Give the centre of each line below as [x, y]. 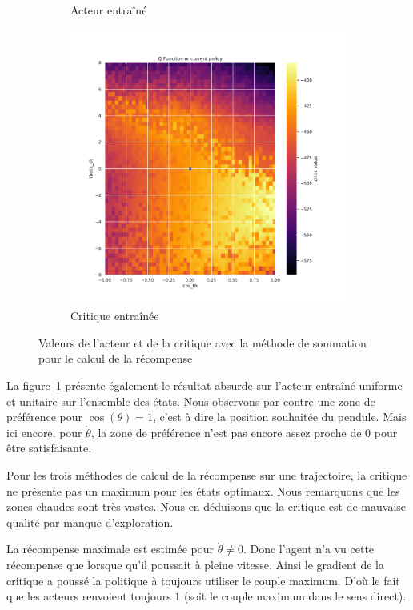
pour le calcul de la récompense [116, 358]
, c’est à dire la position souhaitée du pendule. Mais [279, 417]
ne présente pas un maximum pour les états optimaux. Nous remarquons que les [203, 490]
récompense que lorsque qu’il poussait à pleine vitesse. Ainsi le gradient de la [195, 564]
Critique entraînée [115, 316]
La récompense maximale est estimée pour [110, 549]
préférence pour [45, 417]
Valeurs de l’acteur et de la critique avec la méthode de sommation [202, 342]
